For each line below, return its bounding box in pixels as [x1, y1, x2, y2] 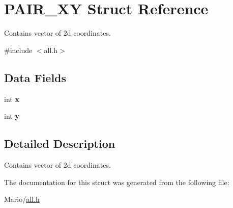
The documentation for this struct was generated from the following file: [4, 176, 229, 187]
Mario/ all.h [4, 194, 40, 204]
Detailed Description [4, 136, 115, 151]
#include [4, 44, 33, 55]
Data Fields [4, 69, 67, 85]
